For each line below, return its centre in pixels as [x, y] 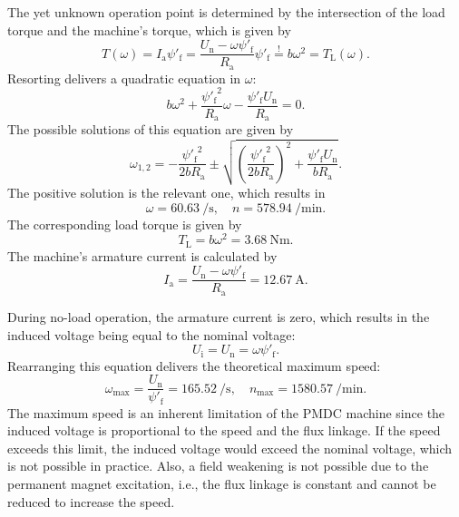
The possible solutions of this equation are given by [151, 129]
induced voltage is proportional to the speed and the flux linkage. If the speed [224, 430]
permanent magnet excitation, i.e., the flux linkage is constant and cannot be [222, 484]
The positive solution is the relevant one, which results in [166, 193]
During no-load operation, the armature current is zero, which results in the [219, 316]
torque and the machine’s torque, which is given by [149, 29]
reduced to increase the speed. [91, 501]
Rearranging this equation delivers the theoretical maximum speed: [194, 365]
